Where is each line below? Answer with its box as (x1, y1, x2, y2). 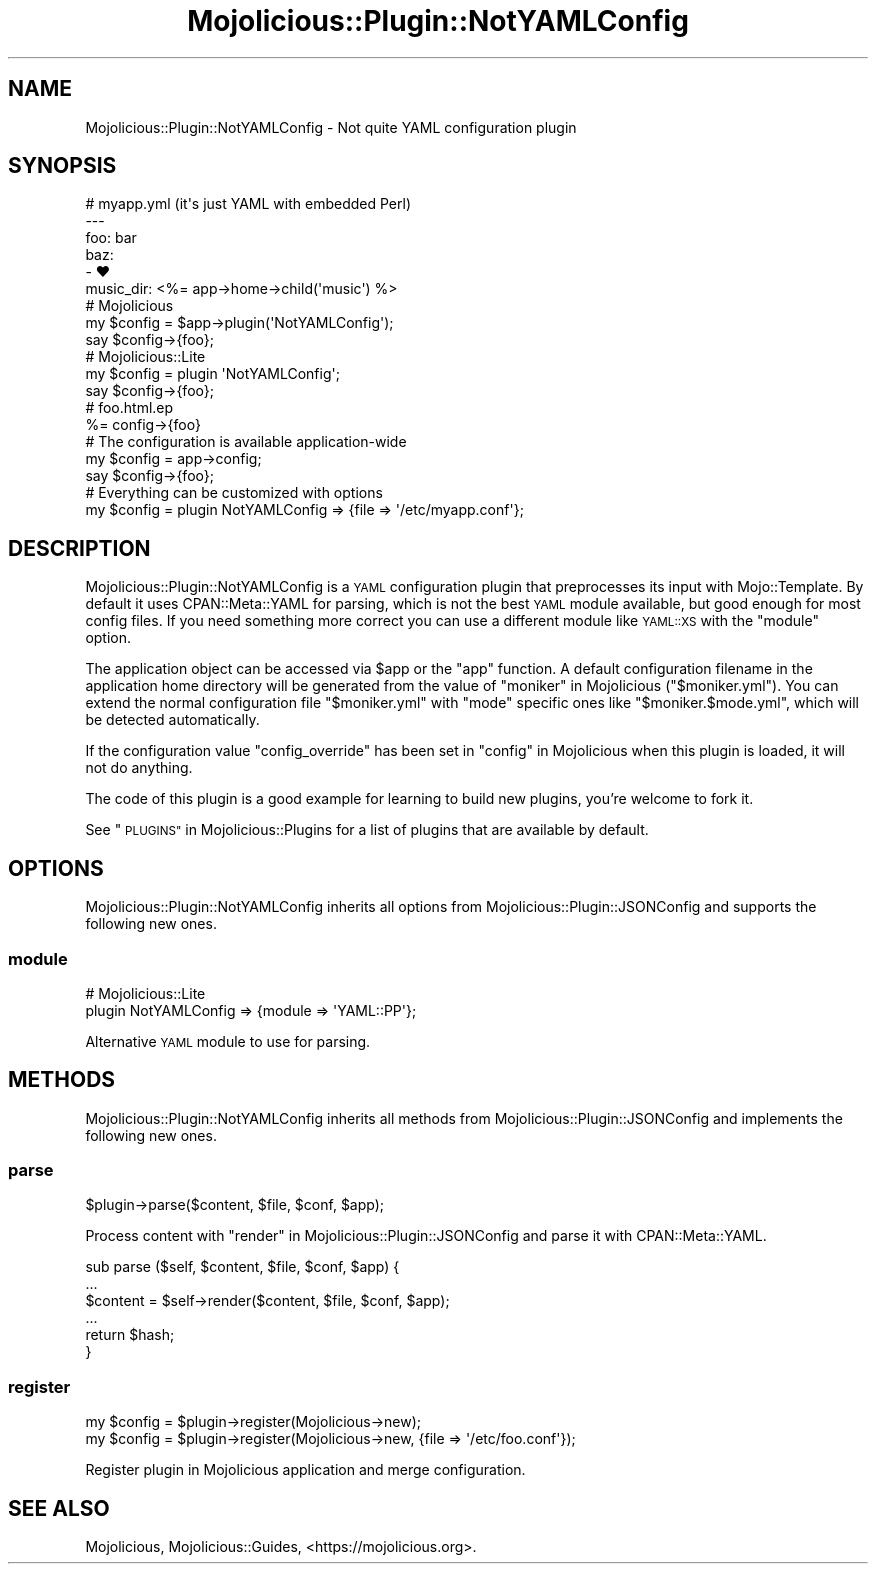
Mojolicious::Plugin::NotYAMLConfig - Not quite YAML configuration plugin (85, 118, 577, 136)
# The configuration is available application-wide (85, 433, 407, 451)
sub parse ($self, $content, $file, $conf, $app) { (85, 1258, 400, 1276)
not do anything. (85, 759, 193, 777)
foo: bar (85, 229, 137, 247)
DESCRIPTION (8, 535, 151, 561)
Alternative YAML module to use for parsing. (85, 1032, 371, 1050)
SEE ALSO (8, 1495, 110, 1521)
